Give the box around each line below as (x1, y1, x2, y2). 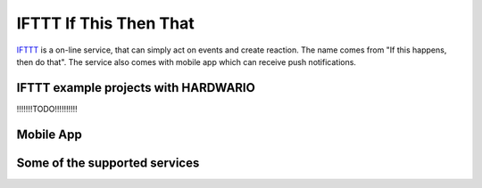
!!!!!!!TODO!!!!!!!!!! (16, 103, 78, 114)
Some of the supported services (16, 155, 200, 170)
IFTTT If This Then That (16, 13, 195, 33)
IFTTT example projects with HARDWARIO (16, 80, 256, 95)
